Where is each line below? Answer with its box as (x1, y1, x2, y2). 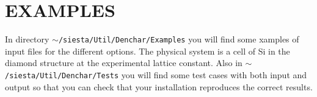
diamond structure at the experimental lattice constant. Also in (5, 56, 242, 69)
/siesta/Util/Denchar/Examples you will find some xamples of (58, 33, 299, 45)
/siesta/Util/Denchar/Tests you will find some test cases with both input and (5, 68, 307, 81)
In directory (5, 33, 49, 45)
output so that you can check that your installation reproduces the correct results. (5, 80, 313, 93)
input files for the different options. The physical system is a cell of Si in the (5, 44, 290, 57)
